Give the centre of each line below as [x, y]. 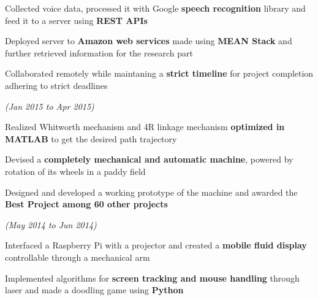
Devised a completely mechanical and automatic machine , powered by [149, 159]
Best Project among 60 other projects [86, 204]
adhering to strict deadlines [56, 85]
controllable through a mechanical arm [78, 257]
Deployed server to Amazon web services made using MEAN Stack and [149, 41]
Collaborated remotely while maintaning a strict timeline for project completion [159, 73]
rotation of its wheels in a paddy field [75, 171]
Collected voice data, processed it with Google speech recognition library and [155, 8]
